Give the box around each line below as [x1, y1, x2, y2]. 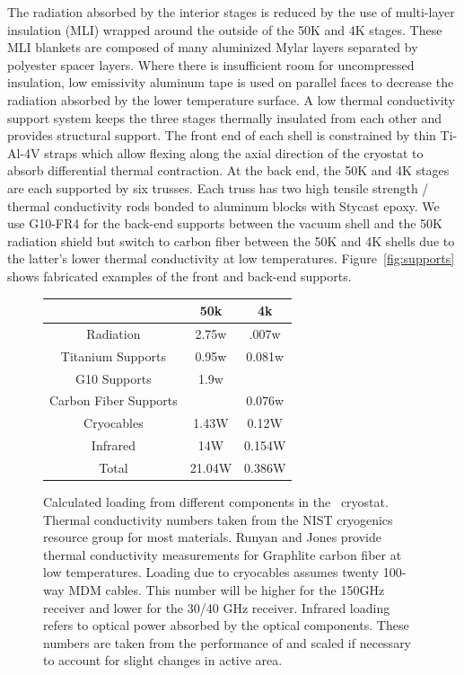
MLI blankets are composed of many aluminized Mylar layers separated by [7, 38, 418, 57]
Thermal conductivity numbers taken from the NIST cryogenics [43, 510, 393, 528]
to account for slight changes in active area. [43, 651, 283, 670]
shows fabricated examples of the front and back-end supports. [7, 266, 352, 285]
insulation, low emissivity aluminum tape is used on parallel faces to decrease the [7, 73, 454, 92]
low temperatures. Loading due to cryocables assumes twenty [43, 563, 379, 582]
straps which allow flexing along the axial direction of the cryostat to [44, 143, 424, 162]
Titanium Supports [60, 346, 166, 365]
